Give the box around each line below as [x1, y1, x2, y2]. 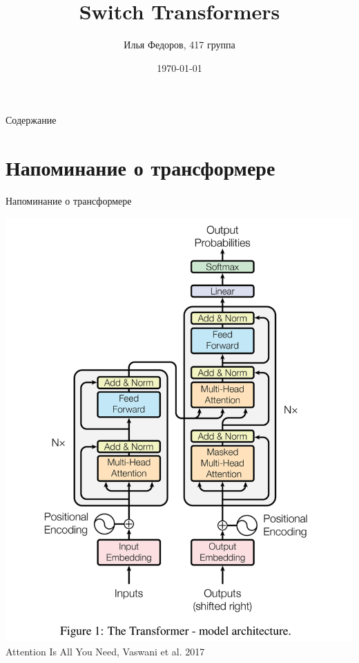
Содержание [6, 113, 57, 127]
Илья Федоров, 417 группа [124, 37, 235, 52]
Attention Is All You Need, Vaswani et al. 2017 [6, 644, 205, 658]
